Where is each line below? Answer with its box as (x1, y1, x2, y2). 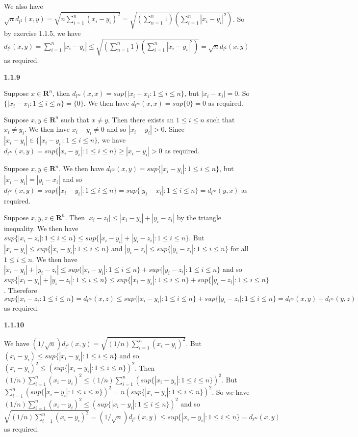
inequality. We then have (4, 223, 78, 233)
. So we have (212, 386, 250, 397)
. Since (164, 124, 185, 134)
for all (230, 243, 249, 254)
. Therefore (4, 285, 37, 295)
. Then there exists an (108, 114, 174, 124)
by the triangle (177, 212, 222, 222)
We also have (4, 1, 43, 11)
